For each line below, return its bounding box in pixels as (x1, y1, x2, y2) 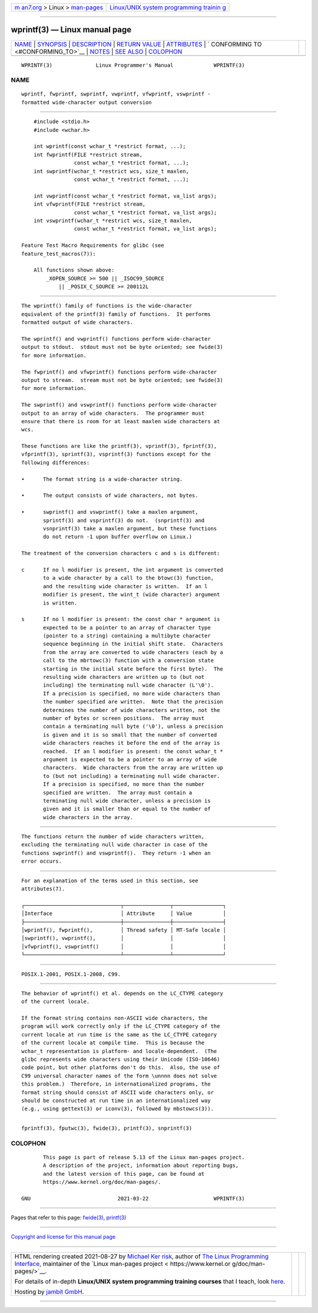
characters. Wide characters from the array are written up (43, 764, 223, 771)
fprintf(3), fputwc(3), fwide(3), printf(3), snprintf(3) (21, 1124, 193, 1131)
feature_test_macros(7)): (21, 250, 97, 257)
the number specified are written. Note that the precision (43, 698, 223, 705)
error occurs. (21, 858, 62, 865)
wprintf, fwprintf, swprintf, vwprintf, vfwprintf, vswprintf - (21, 91, 211, 97)
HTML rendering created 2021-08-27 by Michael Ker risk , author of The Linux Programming (14, 1252, 269, 1261)
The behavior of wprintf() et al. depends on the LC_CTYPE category (21, 990, 223, 997)
